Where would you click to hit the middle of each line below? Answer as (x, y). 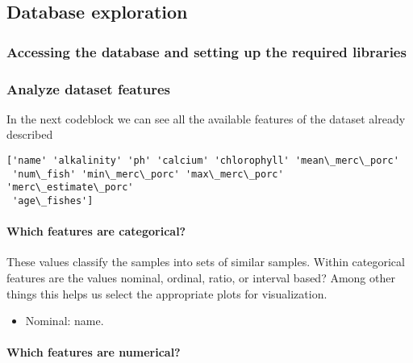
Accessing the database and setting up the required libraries (206, 51)
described (30, 134)
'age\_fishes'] (53, 201)
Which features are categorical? (96, 231)
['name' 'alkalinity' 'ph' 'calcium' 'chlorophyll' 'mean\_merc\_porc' (203, 161)
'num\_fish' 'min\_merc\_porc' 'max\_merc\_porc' (148, 174)
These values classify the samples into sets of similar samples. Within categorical (206, 262)
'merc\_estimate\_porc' (70, 188)
